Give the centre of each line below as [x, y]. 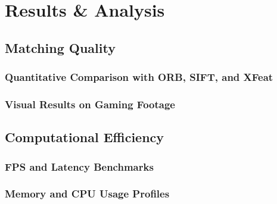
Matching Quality [60, 47]
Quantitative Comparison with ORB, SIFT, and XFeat [139, 77]
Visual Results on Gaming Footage [90, 104]
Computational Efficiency [85, 137]
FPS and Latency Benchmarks [79, 166]
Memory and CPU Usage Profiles [87, 194]
